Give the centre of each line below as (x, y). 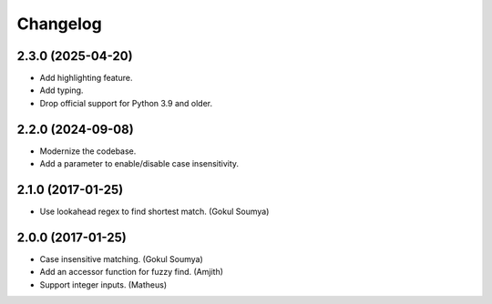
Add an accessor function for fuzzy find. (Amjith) (131, 272)
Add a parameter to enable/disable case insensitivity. (139, 164)
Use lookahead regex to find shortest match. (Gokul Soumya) (154, 212)
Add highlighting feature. (86, 78)
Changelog (59, 24)
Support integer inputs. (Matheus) (103, 284)
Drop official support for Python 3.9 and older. (126, 103)
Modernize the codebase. (88, 151)
